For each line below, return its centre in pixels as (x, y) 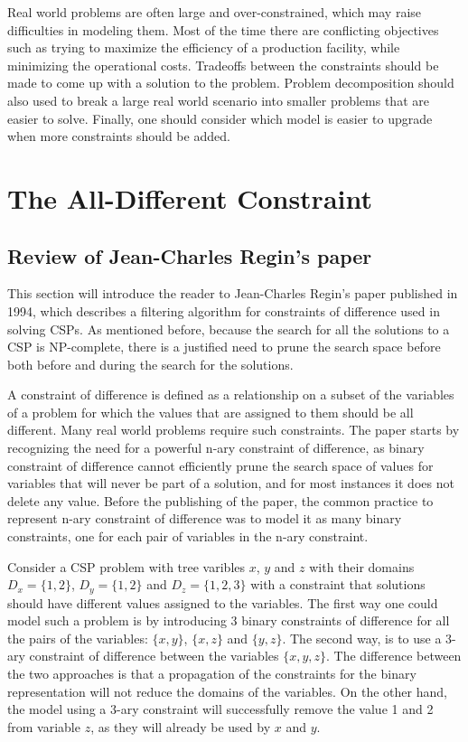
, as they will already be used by (181, 726)
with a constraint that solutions (338, 584)
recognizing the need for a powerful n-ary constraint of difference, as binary (216, 448)
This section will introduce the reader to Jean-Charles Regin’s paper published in (233, 293)
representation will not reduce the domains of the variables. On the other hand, (227, 691)
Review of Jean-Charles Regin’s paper (190, 255)
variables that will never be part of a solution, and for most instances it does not (231, 483)
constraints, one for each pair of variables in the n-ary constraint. (188, 536)
